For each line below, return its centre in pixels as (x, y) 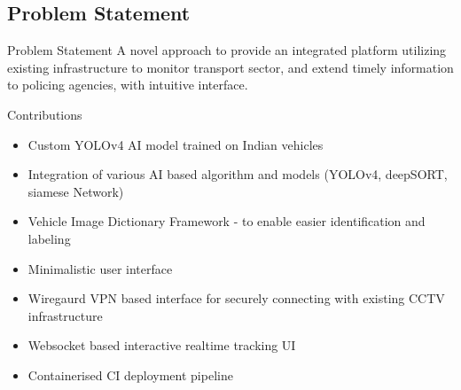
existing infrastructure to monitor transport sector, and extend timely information (230, 67)
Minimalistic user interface (100, 268)
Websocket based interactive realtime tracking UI (162, 345)
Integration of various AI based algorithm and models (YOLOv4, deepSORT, (238, 174)
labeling (49, 238)
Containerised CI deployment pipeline (130, 374)
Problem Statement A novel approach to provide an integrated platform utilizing (227, 50)
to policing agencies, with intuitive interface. (128, 85)
